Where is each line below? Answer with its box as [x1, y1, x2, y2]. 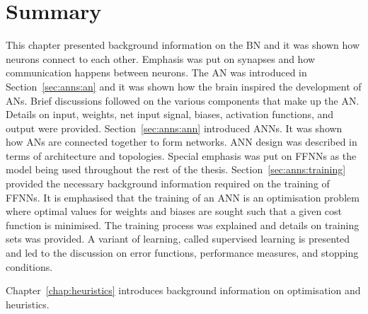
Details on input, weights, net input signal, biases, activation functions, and [6, 107, 334, 122]
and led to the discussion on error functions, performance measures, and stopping [6, 245, 359, 260]
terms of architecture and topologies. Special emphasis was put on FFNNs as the [6, 148, 357, 163]
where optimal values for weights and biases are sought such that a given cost [6, 204, 343, 219]
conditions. [6, 259, 53, 274]
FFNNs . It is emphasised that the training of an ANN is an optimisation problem [6, 190, 360, 204]
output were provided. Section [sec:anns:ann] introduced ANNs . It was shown [6, 120, 343, 135]
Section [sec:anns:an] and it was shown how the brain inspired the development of [6, 78, 362, 93]
